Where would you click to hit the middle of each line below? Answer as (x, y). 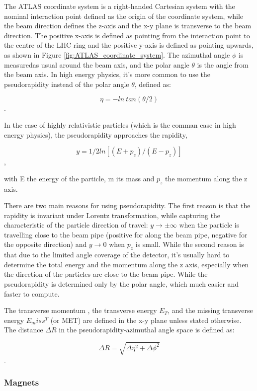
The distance (24, 330)
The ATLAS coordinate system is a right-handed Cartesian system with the (120, 6)
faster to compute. (32, 293)
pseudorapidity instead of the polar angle (67, 84)
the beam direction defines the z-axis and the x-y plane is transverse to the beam (128, 26)
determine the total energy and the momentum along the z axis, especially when (127, 264)
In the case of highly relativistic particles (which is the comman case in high (120, 124)
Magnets (22, 382)
